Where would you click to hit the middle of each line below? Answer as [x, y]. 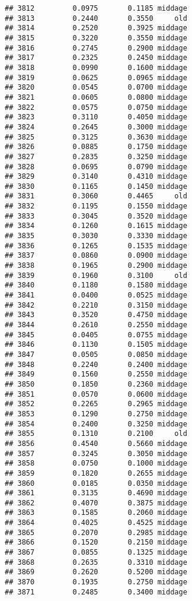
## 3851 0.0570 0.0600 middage [96, 394]
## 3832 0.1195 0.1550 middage [96, 206]
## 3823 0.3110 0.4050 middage [96, 117]
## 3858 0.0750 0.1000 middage [96, 464]
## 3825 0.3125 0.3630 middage [96, 137]
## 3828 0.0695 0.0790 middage [96, 167]
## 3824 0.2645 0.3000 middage [96, 127]
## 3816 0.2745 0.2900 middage [96, 48]
